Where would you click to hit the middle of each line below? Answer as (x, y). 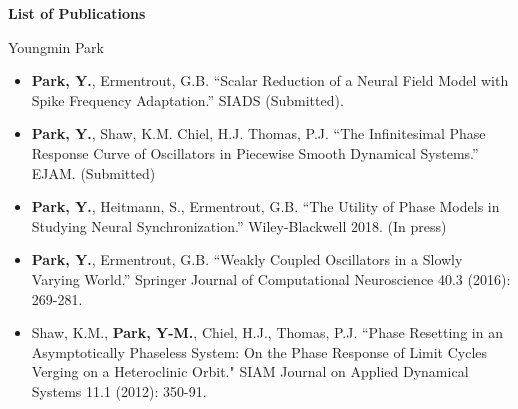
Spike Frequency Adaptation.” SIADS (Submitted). (187, 99)
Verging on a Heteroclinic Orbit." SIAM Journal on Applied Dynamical (250, 371)
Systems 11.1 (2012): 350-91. (119, 390)
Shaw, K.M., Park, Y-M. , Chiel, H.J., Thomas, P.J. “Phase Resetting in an (267, 332)
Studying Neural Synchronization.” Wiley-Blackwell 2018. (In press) (239, 225)
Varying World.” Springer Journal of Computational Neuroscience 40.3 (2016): (271, 278)
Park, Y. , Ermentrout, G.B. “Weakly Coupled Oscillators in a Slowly (247, 259)
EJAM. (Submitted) (93, 172)
